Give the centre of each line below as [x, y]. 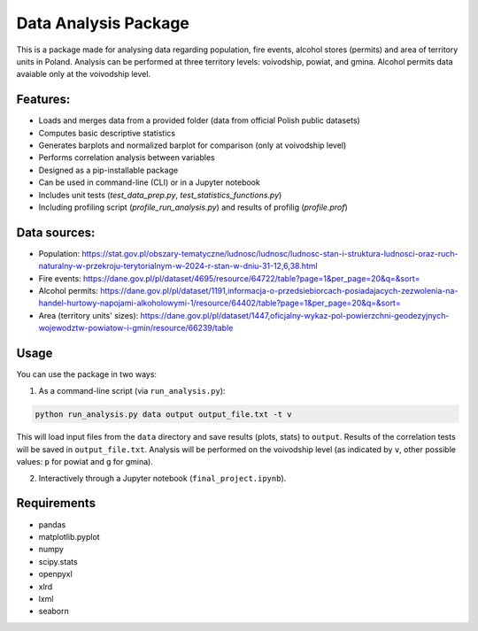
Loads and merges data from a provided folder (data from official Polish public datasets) [199, 120]
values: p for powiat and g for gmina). [85, 462]
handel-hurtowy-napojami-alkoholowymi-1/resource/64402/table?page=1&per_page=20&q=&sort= [220, 303]
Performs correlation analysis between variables [127, 158]
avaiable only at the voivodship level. [83, 74]
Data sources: [56, 232]
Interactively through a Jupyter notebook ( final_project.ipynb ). [162, 478]
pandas [52, 524]
